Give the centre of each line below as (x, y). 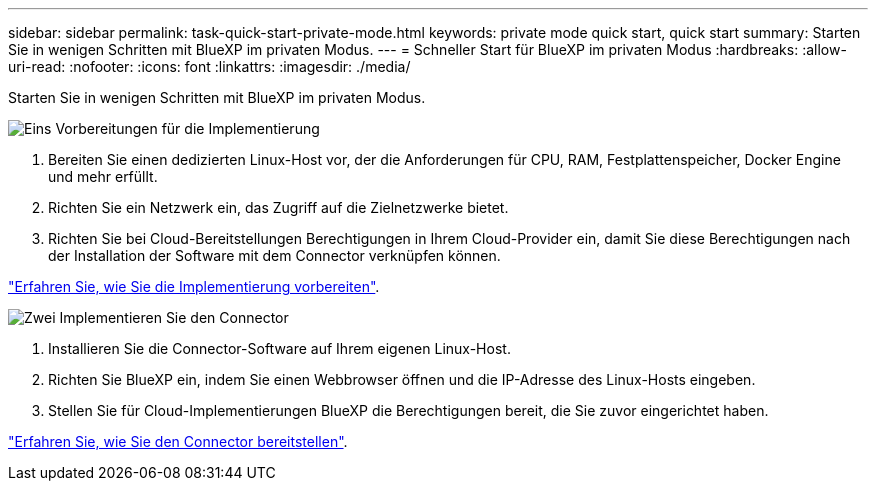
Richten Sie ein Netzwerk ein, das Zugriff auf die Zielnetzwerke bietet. (278, 207)
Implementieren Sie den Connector (174, 317)
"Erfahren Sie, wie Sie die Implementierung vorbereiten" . (194, 286)
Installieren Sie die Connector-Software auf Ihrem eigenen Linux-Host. (279, 348)
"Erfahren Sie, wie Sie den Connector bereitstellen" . (178, 441)
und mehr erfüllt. (103, 176)
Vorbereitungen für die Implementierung (187, 128)
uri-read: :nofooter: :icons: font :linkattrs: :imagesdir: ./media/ (209, 66)
